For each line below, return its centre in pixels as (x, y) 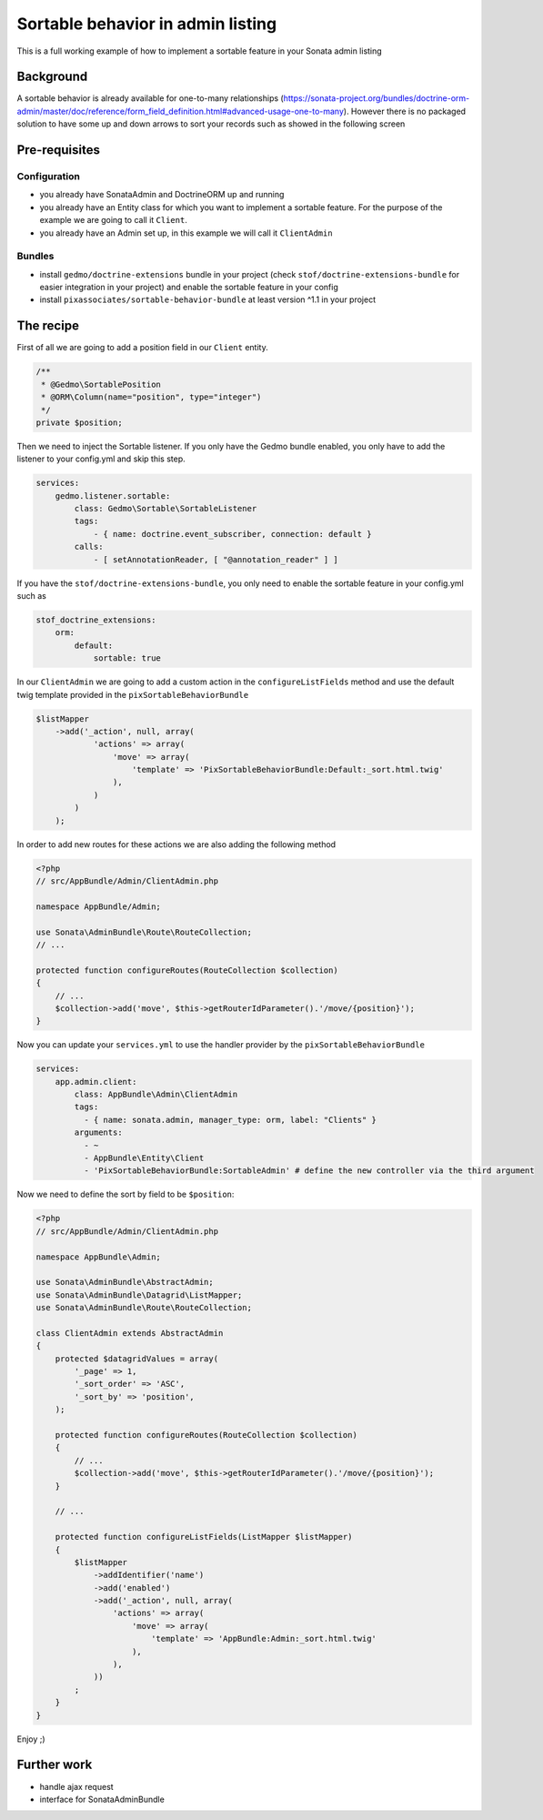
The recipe (48, 326)
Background (52, 77)
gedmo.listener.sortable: (113, 495)
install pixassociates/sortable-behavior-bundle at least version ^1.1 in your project (208, 299)
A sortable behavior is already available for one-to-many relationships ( (150, 98)
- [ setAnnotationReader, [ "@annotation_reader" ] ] (216, 559)
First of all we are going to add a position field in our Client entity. (142, 348)
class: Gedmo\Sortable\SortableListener (166, 509)
